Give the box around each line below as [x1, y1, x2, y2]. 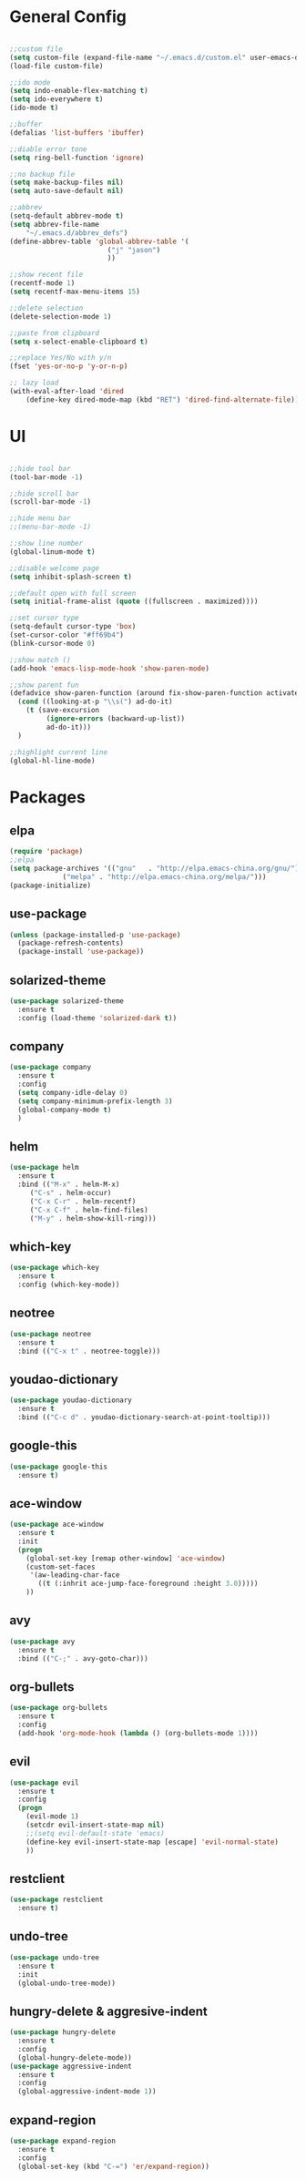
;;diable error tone [9, 144, 88, 154]
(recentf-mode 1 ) [9, 279, 76, 288]
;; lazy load [9, 378, 59, 388]
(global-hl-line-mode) [9, 756, 96, 765]
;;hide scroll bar [9, 489, 79, 498]
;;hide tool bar [9, 464, 71, 473]
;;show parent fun [9, 681, 79, 690]
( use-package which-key [9, 1264, 100, 1273]
